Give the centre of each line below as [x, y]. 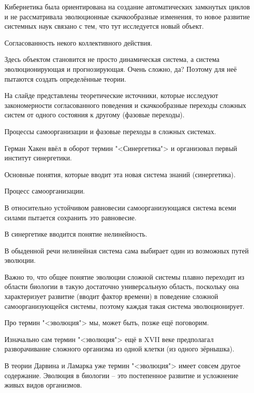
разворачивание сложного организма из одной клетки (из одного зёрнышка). [120, 349]
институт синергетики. [38, 158]
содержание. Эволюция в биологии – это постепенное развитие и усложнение [122, 375]
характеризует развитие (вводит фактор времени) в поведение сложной [111, 296]
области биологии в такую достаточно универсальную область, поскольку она [122, 286]
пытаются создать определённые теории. [65, 78]
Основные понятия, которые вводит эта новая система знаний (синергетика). [120, 174]
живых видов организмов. [43, 385]
